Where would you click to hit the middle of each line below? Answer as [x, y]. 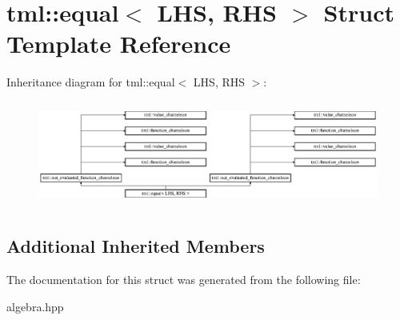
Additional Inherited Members [136, 246]
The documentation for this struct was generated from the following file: [184, 279]
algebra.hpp [35, 306]
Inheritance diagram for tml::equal [91, 82]
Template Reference [119, 44]
